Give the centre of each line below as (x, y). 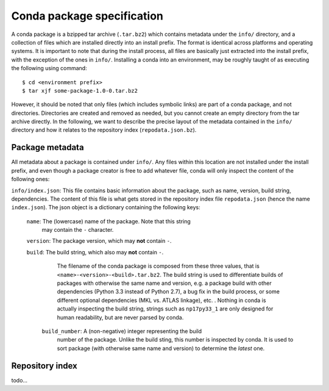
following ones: (30, 179)
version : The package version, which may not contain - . (99, 241)
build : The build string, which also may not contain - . (95, 252)
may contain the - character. (78, 230)
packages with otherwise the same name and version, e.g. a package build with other (164, 283)
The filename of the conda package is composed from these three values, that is (158, 266)
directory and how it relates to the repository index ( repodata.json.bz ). (104, 130)
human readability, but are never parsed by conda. (120, 317)
